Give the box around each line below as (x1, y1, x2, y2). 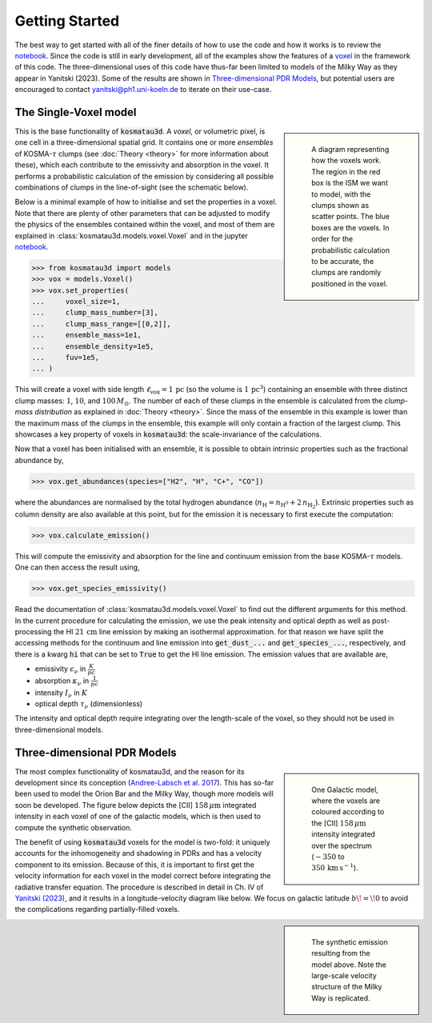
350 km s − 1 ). (311, 862, 359, 873)
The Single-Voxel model (14, 105, 137, 119)
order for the (311, 234, 354, 244)
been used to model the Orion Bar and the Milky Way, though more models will (14, 789, 274, 799)
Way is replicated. (311, 993, 371, 1003)
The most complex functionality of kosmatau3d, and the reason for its (14, 766, 245, 776)
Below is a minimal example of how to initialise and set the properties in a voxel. (14, 197, 278, 207)
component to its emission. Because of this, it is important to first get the (14, 860, 255, 869)
